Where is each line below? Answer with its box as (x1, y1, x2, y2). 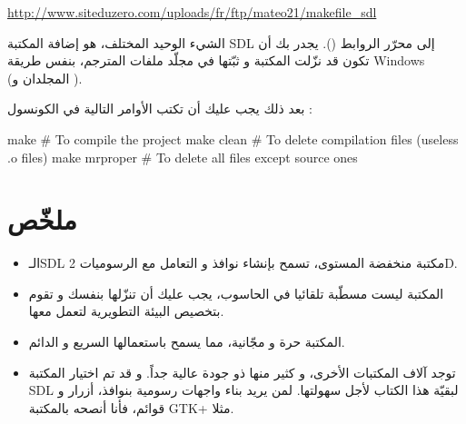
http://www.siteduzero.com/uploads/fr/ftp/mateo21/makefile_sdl (7, 3, 377, 21)
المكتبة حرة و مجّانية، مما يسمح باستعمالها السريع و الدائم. (28, 332, 345, 351)
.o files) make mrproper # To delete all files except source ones (7, 147, 358, 166)
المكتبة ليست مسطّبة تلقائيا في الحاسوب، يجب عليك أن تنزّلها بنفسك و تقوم (28, 283, 444, 302)
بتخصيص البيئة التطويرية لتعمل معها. (28, 301, 224, 320)
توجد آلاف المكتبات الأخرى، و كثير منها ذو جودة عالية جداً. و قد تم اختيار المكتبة (28, 362, 456, 381)
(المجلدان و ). (7, 68, 83, 87)
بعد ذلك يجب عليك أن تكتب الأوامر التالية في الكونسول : (7, 99, 312, 118)
